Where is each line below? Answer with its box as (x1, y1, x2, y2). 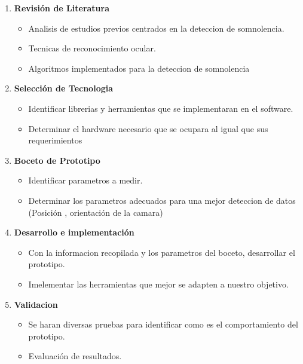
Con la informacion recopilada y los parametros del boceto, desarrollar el (28, 246, 295, 258)
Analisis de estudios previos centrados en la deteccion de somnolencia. (28, 22, 284, 34)
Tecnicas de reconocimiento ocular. (28, 42, 156, 54)
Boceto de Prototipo (14, 154, 100, 166)
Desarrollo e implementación (14, 226, 134, 238)
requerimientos (28, 134, 82, 146)
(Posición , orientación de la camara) (28, 206, 163, 218)
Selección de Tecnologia (14, 82, 114, 94)
